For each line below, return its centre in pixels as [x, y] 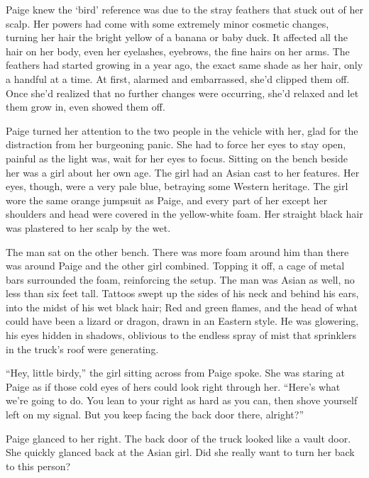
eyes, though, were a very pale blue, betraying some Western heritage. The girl [177, 186]
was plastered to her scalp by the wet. [88, 227]
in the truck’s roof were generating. [82, 349]
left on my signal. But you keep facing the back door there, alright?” [155, 415]
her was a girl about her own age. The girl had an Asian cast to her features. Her [183, 172]
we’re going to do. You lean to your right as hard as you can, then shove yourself [182, 400]
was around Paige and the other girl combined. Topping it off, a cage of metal [175, 266]
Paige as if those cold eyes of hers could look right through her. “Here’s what [173, 386]
